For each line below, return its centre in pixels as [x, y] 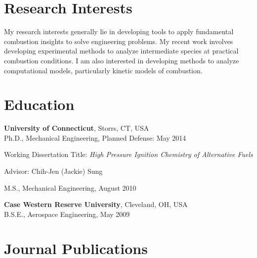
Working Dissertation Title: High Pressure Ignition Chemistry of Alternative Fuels [128, 154]
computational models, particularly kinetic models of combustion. [103, 70]
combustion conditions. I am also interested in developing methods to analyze [122, 60]
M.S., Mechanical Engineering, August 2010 [70, 187]
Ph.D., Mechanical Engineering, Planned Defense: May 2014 [95, 137]
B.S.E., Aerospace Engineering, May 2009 [67, 214]
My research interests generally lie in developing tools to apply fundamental [119, 31]
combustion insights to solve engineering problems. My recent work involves [119, 41]
